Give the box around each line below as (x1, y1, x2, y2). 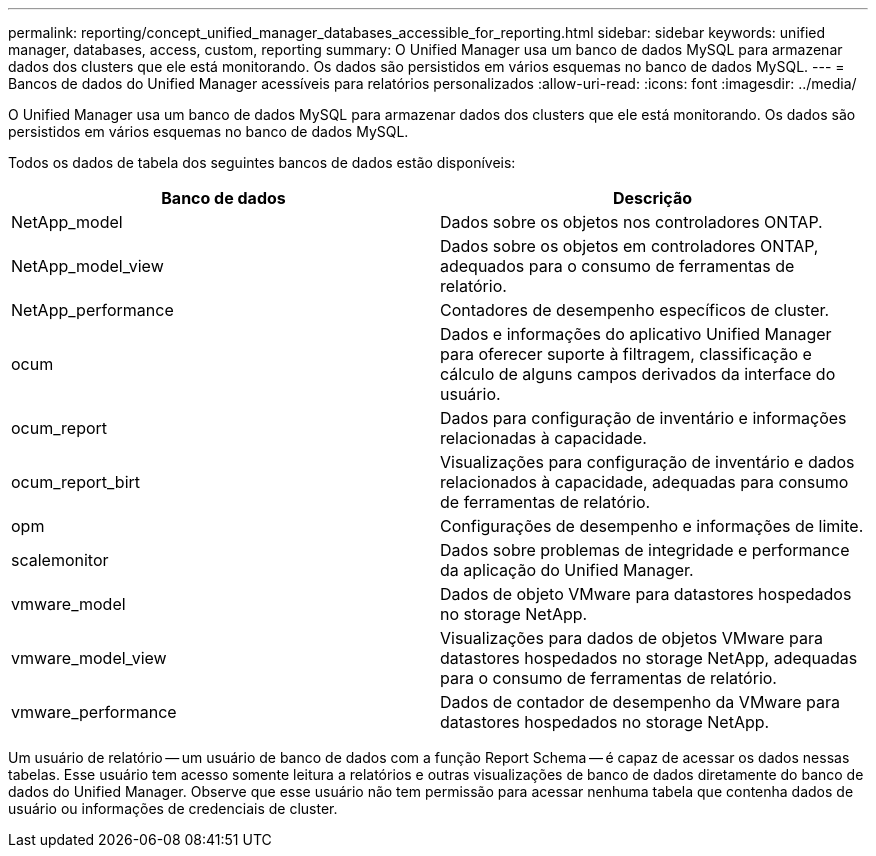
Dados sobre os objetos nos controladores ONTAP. (440, 212, 823, 232)
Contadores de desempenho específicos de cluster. (440, 300, 830, 320)
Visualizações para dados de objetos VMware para (440, 628, 823, 648)
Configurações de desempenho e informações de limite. (440, 516, 864, 536)
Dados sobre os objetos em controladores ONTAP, (440, 236, 819, 256)
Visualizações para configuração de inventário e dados (440, 452, 855, 472)
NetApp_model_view (11, 256, 164, 276)
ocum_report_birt (11, 472, 141, 492)
